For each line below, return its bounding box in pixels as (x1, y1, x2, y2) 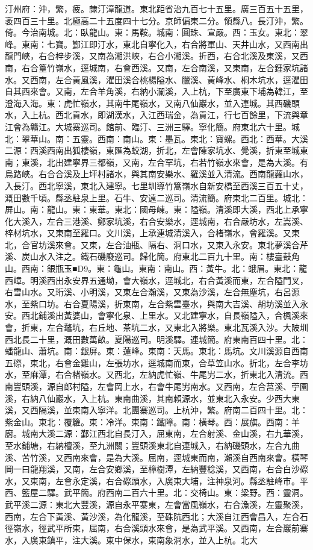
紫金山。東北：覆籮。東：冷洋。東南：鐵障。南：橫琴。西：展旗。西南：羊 (5, 415, 300, 428)
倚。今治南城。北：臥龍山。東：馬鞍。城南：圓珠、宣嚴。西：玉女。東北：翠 (5, 26, 308, 39)
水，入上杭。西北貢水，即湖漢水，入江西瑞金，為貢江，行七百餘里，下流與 (5, 108, 300, 121)
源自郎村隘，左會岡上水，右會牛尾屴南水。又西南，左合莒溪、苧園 (46, 380, 308, 392)
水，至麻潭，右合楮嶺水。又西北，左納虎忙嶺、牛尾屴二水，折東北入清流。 (5, 368, 300, 381)
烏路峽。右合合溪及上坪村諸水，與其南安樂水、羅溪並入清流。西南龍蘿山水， (5, 167, 308, 180)
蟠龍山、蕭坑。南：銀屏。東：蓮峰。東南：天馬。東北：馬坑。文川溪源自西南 (5, 345, 308, 357)
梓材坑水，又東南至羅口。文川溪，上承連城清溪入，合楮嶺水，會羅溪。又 (5, 227, 291, 239)
